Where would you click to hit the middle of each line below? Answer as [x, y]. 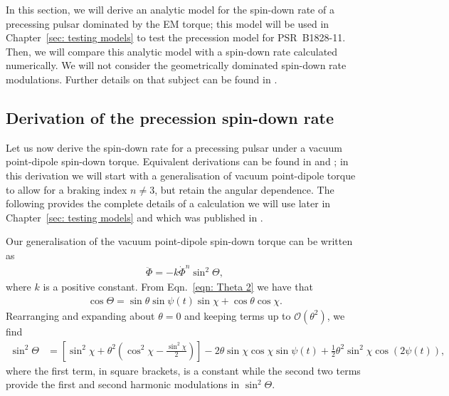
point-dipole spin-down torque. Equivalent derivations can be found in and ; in [177, 161]
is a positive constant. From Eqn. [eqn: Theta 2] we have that [178, 287]
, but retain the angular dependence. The [244, 189]
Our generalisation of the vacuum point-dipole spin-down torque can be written [179, 241]
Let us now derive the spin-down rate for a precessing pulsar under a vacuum [174, 147]
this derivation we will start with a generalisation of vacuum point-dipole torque [181, 175]
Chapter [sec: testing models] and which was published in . [134, 217]
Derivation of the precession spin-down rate [170, 117]
